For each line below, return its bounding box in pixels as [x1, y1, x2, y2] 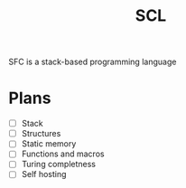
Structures [21, 128, 61, 139]
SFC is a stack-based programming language [8, 56, 177, 68]
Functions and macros [21, 148, 105, 159]
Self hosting [21, 169, 67, 180]
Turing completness [21, 159, 97, 170]
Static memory [21, 138, 77, 149]
